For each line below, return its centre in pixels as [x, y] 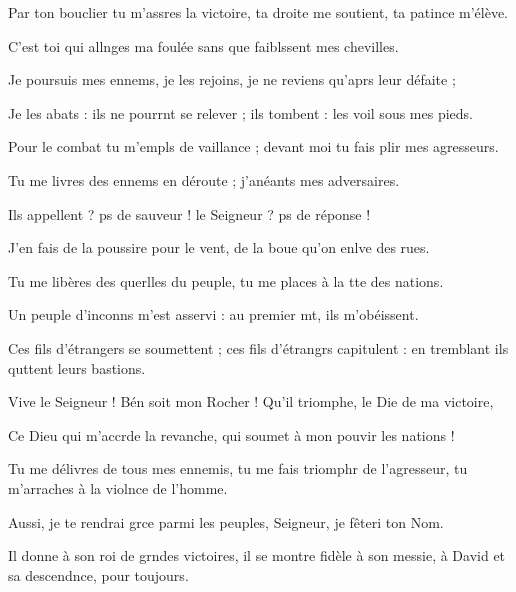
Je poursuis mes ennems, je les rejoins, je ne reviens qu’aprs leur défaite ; [232, 79]
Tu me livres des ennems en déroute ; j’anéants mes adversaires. [204, 179]
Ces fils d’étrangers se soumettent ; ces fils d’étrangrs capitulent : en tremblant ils [258, 347]
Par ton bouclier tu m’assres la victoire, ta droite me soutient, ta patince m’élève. [258, 12]
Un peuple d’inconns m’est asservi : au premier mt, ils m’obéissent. [213, 314]
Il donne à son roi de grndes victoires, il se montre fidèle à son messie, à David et [257, 555]
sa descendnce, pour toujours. [98, 574]
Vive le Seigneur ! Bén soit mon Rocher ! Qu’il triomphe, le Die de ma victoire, [251, 401]
